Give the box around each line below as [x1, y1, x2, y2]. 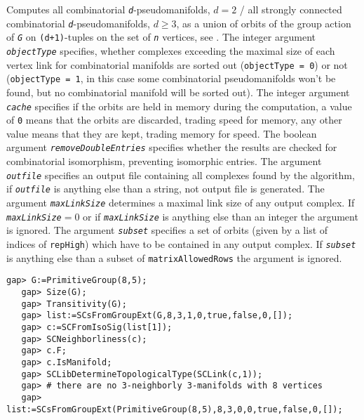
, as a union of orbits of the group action [176, 15, 351, 30]
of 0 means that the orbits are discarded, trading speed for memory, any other [6, 112, 342, 127]
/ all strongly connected [239, 2, 342, 16]
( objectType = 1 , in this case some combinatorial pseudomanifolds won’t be [6, 71, 336, 86]
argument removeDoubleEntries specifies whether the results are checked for [6, 140, 337, 155]
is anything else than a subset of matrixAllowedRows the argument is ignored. [6, 250, 342, 265]
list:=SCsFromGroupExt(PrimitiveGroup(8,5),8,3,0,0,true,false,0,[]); [6, 404, 343, 414]
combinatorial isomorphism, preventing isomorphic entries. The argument [6, 154, 322, 169]
